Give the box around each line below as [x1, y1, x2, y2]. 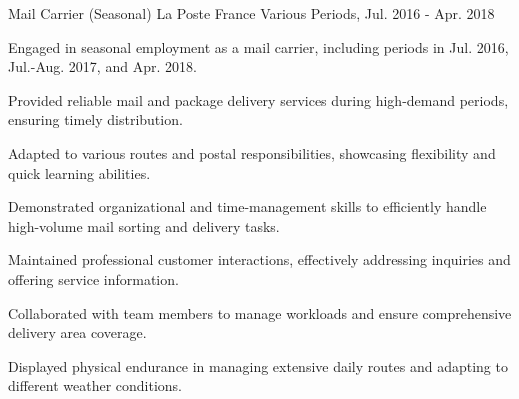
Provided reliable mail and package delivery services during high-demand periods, [8, 89, 509, 110]
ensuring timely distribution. [8, 109, 183, 130]
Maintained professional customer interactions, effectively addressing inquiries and [8, 249, 511, 270]
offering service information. [8, 268, 179, 289]
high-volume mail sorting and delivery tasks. [8, 215, 280, 236]
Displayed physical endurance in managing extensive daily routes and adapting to [8, 355, 508, 376]
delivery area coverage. [8, 322, 147, 343]
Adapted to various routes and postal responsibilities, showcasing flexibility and [8, 142, 496, 163]
